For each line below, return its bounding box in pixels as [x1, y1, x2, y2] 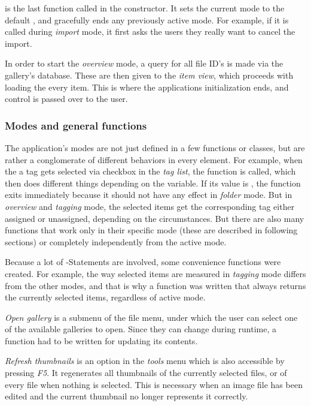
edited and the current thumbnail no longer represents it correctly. [5, 390, 248, 402]
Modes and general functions [5, 118, 147, 133]
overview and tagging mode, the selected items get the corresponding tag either [5, 200, 295, 212]
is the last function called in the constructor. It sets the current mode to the [5, 2, 285, 14]
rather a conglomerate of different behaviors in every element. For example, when [5, 153, 303, 166]
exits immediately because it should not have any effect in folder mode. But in [5, 188, 292, 201]
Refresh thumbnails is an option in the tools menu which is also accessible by [5, 354, 285, 367]
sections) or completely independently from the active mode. [5, 235, 227, 248]
